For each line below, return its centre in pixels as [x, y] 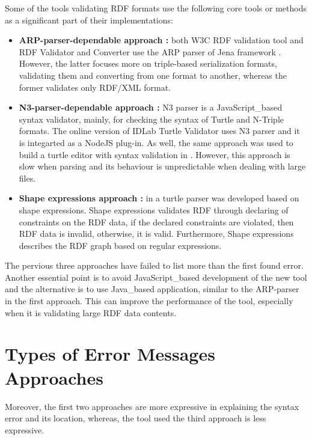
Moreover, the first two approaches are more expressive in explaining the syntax [152, 406]
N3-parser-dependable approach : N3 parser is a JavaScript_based [151, 107]
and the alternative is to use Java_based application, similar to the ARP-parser [152, 289]
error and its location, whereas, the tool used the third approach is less [136, 418]
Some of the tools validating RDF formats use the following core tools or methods [156, 8]
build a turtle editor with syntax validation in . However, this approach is [154, 154]
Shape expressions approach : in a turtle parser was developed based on [159, 198]
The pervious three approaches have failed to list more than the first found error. [154, 265]
